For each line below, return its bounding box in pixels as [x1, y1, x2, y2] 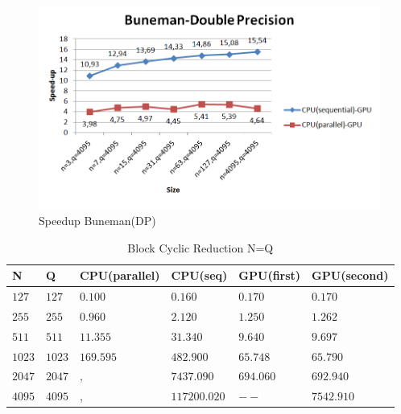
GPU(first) [238, 267, 301, 284]
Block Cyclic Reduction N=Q [127, 239, 274, 256]
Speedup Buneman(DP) [39, 211, 156, 228]
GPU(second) [312, 267, 389, 284]
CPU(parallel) [80, 267, 160, 284]
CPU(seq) [171, 267, 228, 284]
